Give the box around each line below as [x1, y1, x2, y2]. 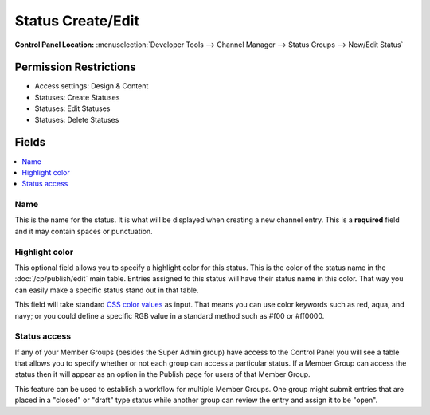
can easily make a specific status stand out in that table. [14, 285, 199, 295]
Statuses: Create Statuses [34, 92, 120, 102]
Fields [14, 135, 46, 149]
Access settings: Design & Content [34, 81, 149, 91]
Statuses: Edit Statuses [34, 104, 111, 113]
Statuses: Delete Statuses [34, 115, 119, 124]
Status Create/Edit [14, 12, 139, 29]
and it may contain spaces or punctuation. [14, 226, 153, 236]
